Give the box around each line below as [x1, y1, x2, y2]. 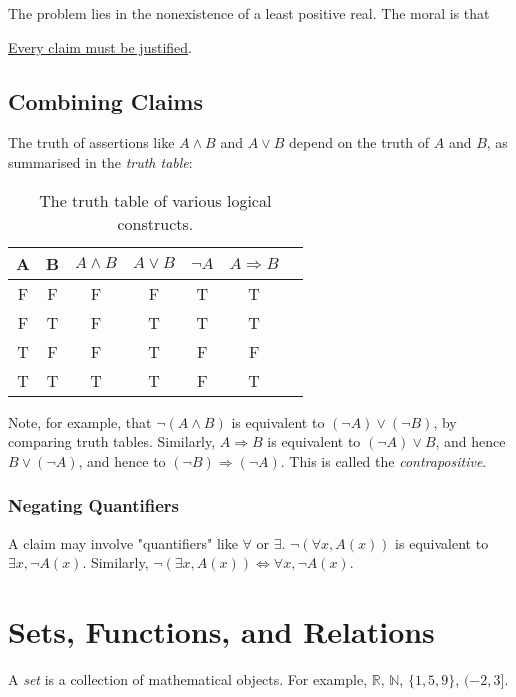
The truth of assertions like [8, 132, 175, 153]
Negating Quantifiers [8, 493, 180, 518]
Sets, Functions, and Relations [8, 610, 435, 651]
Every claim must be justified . [8, 36, 192, 57]
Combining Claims [8, 85, 203, 116]
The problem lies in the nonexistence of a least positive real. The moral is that [8, 3, 490, 23]
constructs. [117, 211, 194, 235]
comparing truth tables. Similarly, [8, 431, 216, 452]
